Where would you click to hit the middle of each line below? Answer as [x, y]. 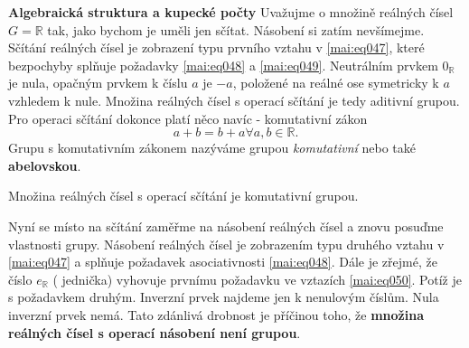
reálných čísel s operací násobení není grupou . [155, 332]
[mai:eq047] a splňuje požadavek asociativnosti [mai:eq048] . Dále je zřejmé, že [223, 262]
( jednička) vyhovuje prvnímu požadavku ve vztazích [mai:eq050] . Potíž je [257, 279]
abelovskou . [45, 165]
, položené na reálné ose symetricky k [336, 83]
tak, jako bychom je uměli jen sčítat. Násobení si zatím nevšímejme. [236, 29]
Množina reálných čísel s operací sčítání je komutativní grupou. [183, 196]
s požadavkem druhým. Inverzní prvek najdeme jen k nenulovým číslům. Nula [224, 297]
